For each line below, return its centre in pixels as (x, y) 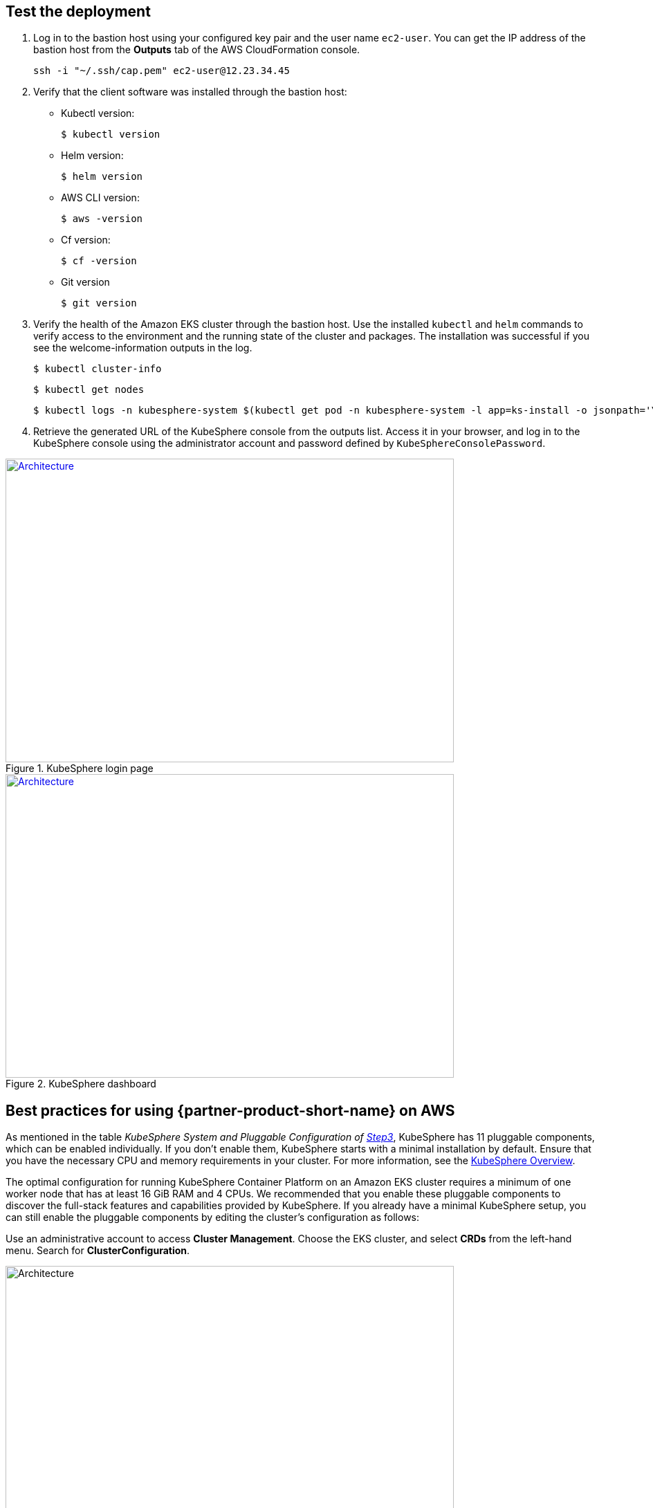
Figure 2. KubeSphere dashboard (81, 1084)
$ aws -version (102, 219)
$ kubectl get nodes (89, 390)
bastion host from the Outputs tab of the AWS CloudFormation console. (197, 50)
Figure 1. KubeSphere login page (80, 769)
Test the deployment (78, 11)
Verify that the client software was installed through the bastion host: (190, 92)
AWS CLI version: (100, 198)
